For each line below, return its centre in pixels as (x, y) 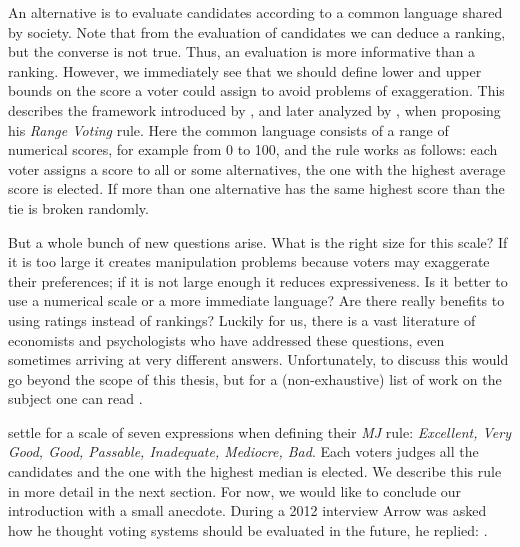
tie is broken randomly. (78, 207)
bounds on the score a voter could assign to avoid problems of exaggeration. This (256, 90)
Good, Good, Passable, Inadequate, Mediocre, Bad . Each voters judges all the (243, 451)
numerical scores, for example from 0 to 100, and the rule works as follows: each (253, 149)
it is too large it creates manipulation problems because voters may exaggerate (249, 261)
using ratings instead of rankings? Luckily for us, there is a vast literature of (242, 319)
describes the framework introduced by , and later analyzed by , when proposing (254, 109)
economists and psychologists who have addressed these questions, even (226, 339)
